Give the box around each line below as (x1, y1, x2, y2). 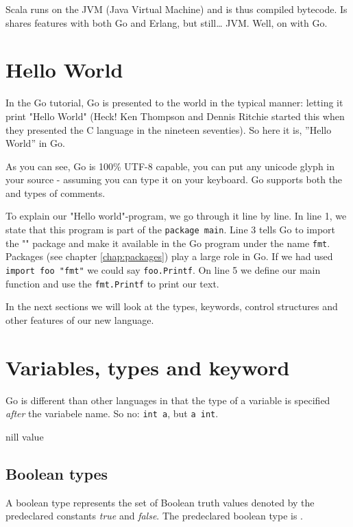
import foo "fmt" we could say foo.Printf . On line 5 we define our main (5, 262, 321, 277)
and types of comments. (5, 185, 106, 200)
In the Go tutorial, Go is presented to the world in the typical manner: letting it (5, 95, 343, 110)
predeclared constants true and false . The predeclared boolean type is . (5, 508, 304, 523)
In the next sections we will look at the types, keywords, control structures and (5, 299, 338, 314)
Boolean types (5, 462, 108, 484)
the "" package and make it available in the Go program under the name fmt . (5, 235, 330, 250)
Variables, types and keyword (5, 353, 290, 381)
